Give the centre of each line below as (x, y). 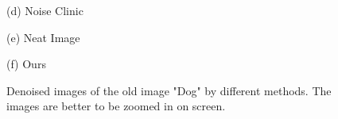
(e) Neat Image (43, 37)
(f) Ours (26, 64)
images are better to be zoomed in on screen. (116, 106)
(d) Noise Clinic (45, 10)
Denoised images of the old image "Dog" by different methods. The (169, 90)
